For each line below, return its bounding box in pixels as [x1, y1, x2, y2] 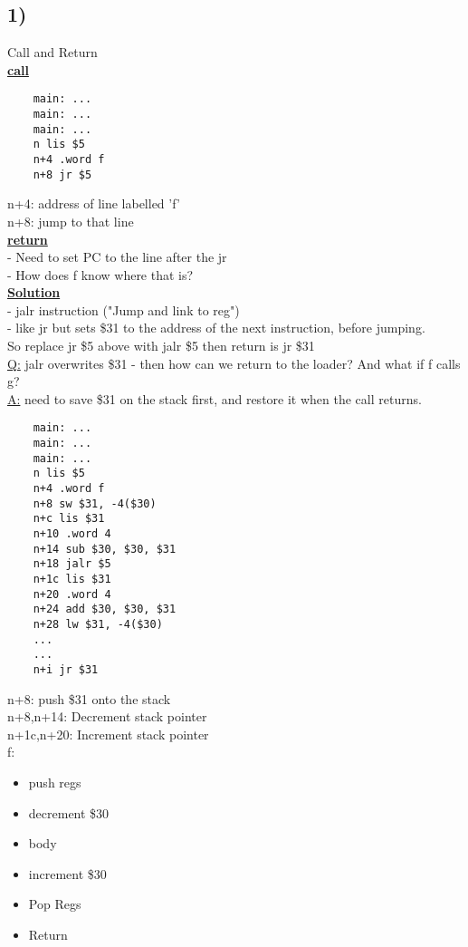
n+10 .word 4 [33, 527, 111, 541]
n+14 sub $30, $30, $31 [33, 542, 177, 556]
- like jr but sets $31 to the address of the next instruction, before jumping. [7, 318, 425, 337]
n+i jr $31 [33, 662, 99, 676]
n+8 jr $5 [33, 168, 92, 181]
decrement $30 [28, 803, 110, 822]
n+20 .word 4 [33, 587, 111, 601]
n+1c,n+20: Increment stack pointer [7, 724, 209, 743]
